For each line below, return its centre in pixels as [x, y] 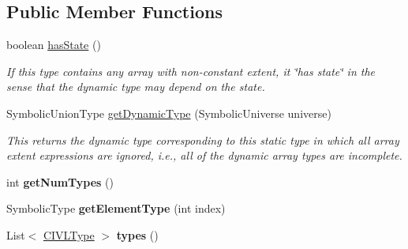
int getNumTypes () [60, 181]
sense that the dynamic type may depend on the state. [136, 87]
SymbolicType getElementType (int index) [116, 208]
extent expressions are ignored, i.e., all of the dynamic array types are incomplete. [204, 155]
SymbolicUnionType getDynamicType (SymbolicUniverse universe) [169, 113]
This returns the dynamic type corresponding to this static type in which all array [203, 140]
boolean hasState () [54, 45]
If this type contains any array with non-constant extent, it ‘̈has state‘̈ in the [191, 71]
